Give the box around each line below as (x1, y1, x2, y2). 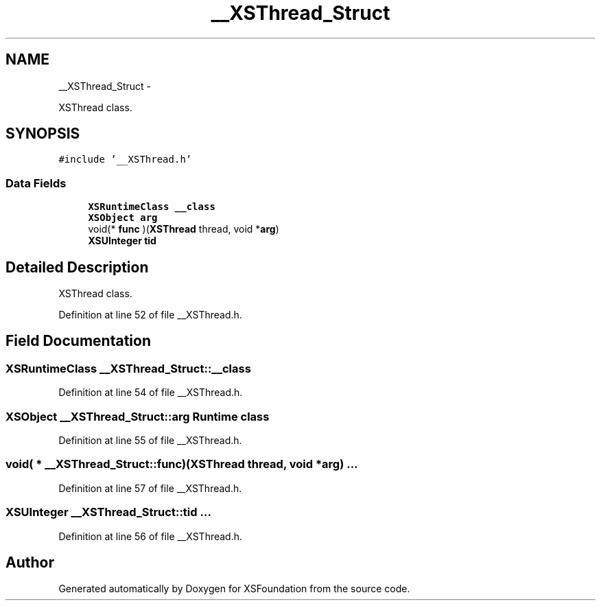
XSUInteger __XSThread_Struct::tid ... (5, 505, 211, 520)
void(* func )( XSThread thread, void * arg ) (88, 223, 279, 235)
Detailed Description (5, 258, 149, 276)
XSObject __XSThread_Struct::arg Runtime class (5, 409, 270, 423)
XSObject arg (88, 212, 158, 224)
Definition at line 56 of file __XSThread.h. (58, 530, 243, 542)
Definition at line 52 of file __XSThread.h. (58, 309, 242, 321)
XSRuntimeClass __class (88, 201, 215, 213)
